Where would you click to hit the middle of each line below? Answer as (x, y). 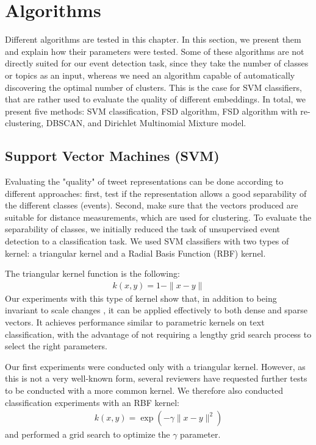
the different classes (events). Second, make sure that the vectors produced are (152, 205)
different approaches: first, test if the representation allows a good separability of (156, 193)
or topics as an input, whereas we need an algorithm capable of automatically (150, 75)
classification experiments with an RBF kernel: (92, 402)
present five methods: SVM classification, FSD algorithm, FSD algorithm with (151, 111)
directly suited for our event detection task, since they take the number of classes (157, 63)
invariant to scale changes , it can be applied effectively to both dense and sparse (156, 310)
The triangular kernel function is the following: (92, 273)
